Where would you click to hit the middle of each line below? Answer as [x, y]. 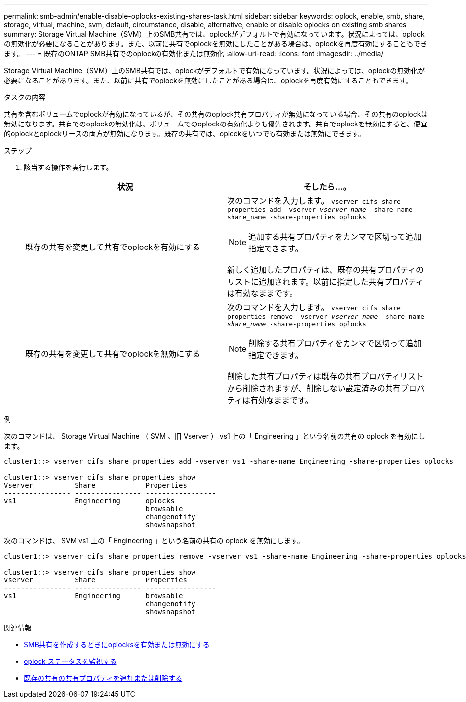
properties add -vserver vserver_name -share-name [320, 210]
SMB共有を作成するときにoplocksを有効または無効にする [117, 644]
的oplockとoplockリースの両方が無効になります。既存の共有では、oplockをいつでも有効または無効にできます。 [185, 134]
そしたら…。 [327, 187]
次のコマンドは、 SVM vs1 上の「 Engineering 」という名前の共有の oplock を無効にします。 [154, 541]
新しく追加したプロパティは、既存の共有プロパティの [326, 270]
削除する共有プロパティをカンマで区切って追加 [335, 343]
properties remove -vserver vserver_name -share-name [326, 316]
